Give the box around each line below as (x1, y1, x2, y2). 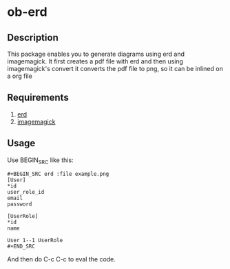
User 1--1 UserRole (7, 237, 63, 244)
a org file (7, 72, 32, 80)
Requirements (7, 92, 69, 103)
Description (7, 32, 59, 43)
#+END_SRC (7, 243, 36, 250)
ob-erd (7, 4, 48, 20)
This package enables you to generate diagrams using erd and (7, 50, 185, 58)
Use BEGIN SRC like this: (7, 156, 74, 166)
